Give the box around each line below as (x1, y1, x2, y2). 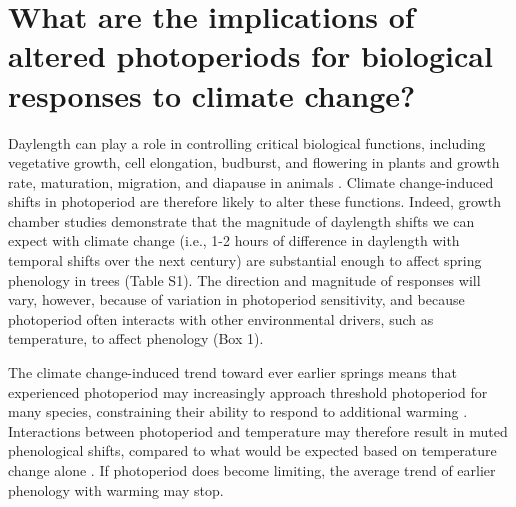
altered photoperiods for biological (8, 35, 493, 76)
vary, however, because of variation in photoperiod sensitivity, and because (8, 289, 465, 310)
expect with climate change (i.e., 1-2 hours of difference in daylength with (8, 230, 460, 251)
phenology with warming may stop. (8, 479, 224, 500)
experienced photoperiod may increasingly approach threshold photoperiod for (8, 381, 488, 402)
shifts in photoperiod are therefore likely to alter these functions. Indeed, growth (8, 191, 501, 212)
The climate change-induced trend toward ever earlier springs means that (8, 362, 457, 383)
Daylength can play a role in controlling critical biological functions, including (8, 132, 486, 153)
